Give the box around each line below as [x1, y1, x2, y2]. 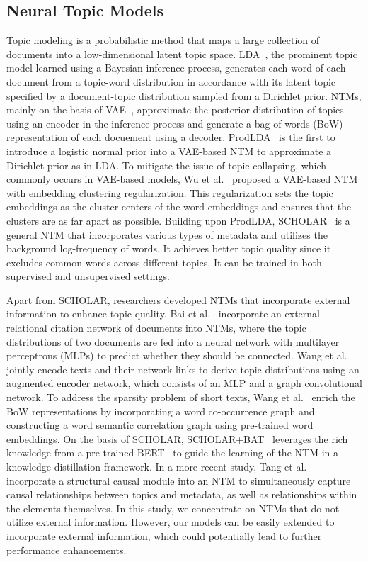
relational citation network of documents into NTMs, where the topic [6, 320, 306, 335]
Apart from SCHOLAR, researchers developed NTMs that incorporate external [6, 292, 350, 307]
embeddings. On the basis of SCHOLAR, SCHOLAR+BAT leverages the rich [6, 431, 348, 446]
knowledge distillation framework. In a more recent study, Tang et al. [6, 459, 307, 474]
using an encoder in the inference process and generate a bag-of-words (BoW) [6, 116, 343, 130]
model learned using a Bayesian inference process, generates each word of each [6, 60, 346, 75]
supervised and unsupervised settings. [6, 269, 170, 283]
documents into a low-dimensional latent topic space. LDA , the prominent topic [6, 46, 357, 61]
